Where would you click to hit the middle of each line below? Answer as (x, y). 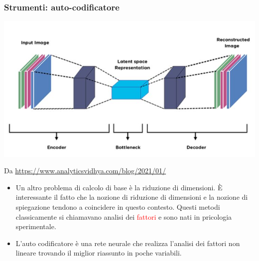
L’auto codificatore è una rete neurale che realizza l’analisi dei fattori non (128, 243)
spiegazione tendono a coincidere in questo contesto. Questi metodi (118, 206)
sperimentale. (36, 226)
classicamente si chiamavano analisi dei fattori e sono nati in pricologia (124, 216)
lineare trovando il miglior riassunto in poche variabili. (99, 253)
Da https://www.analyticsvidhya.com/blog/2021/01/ (85, 171)
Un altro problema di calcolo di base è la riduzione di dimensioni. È (119, 187)
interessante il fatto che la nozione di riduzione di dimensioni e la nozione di (132, 197)
